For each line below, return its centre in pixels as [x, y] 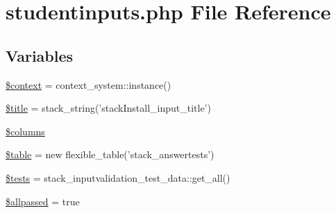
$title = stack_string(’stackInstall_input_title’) [108, 108]
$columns [25, 131]
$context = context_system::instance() [89, 84]
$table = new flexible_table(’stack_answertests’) [110, 154]
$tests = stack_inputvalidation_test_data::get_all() [118, 177]
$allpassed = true [43, 201]
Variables [40, 55]
